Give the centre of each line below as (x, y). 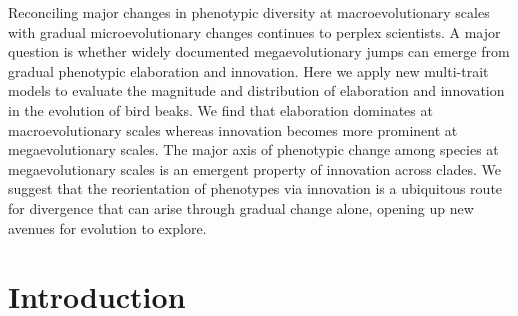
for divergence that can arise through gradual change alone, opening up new (241, 207)
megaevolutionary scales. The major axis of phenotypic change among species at (253, 149)
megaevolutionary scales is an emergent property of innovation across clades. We (254, 168)
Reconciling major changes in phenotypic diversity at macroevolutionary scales (249, 12)
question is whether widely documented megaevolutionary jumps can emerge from (259, 51)
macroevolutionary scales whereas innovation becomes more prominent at (233, 129)
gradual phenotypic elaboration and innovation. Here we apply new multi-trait (248, 70)
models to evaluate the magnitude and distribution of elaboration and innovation (256, 90)
